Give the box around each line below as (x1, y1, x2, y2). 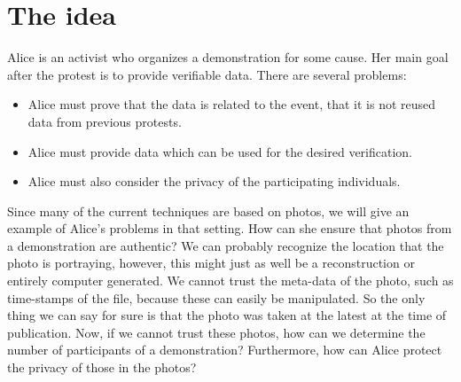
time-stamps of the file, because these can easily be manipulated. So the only (7, 288, 426, 307)
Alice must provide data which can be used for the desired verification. (27, 142, 413, 160)
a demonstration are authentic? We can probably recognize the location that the (7, 236, 444, 254)
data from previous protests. (27, 112, 182, 130)
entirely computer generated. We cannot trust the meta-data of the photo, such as (7, 271, 454, 290)
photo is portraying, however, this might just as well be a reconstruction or (7, 253, 415, 272)
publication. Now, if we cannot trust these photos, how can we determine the (7, 323, 426, 341)
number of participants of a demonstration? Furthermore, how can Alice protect (7, 340, 442, 359)
